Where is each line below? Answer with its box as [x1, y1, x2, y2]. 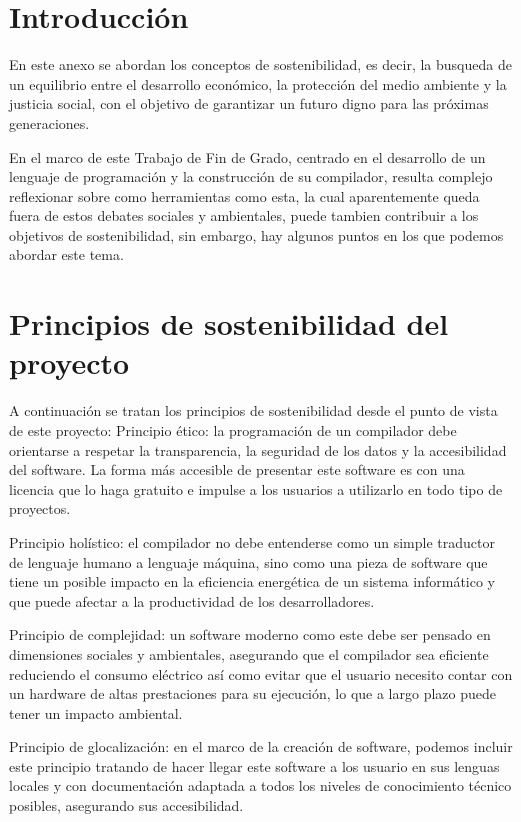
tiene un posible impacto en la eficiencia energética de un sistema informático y [9, 571, 495, 592]
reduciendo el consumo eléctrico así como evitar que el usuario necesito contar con [9, 663, 513, 684]
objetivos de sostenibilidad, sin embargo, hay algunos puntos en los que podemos [9, 224, 504, 245]
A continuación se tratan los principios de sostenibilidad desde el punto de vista [9, 400, 498, 421]
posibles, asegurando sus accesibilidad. [9, 795, 244, 816]
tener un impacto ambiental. [9, 702, 183, 723]
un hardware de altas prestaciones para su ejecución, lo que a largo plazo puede [9, 683, 496, 704]
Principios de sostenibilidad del [9, 303, 449, 344]
